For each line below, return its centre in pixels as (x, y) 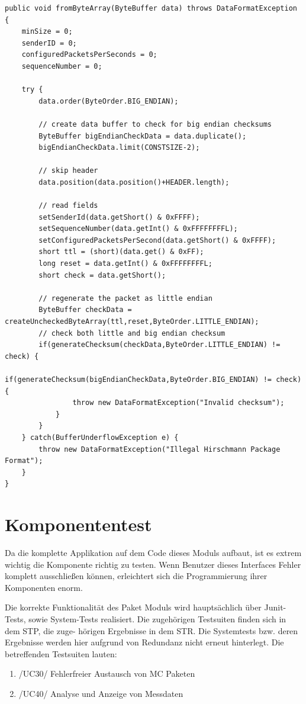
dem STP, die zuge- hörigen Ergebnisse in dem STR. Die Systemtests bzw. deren (152, 630)
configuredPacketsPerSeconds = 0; (89, 55)
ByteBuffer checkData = (85, 310)
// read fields (68, 206)
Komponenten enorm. (44, 587)
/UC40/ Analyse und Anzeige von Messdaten (101, 693)
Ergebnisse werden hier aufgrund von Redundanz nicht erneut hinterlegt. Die (144, 642)
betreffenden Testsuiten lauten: (61, 653)
